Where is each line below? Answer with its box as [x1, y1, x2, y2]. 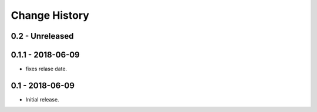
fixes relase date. [25, 65, 68, 73]
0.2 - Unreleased [11, 31, 74, 41]
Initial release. [25, 96, 59, 103]
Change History [11, 9, 89, 22]
